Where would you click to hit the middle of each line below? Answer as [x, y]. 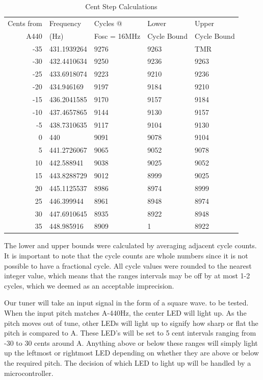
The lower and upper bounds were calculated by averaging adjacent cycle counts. [130, 245]
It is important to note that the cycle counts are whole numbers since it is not [126, 256]
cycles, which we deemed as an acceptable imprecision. [89, 285]
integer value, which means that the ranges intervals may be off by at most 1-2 [127, 276]
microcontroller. [29, 373]
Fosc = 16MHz [117, 35]
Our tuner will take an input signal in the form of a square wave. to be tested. [126, 303]
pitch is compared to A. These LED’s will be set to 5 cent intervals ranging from [130, 333]
